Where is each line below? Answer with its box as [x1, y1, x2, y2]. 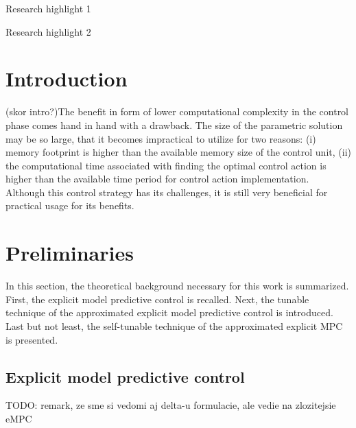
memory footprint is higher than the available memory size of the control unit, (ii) [5, 145, 351, 159]
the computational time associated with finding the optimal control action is [5, 158, 327, 172]
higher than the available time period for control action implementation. [5, 171, 309, 186]
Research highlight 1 [5, 1, 91, 15]
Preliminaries [5, 239, 134, 267]
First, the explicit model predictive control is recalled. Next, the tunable [5, 292, 309, 306]
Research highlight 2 [5, 24, 91, 38]
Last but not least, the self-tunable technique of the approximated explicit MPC [5, 318, 343, 333]
